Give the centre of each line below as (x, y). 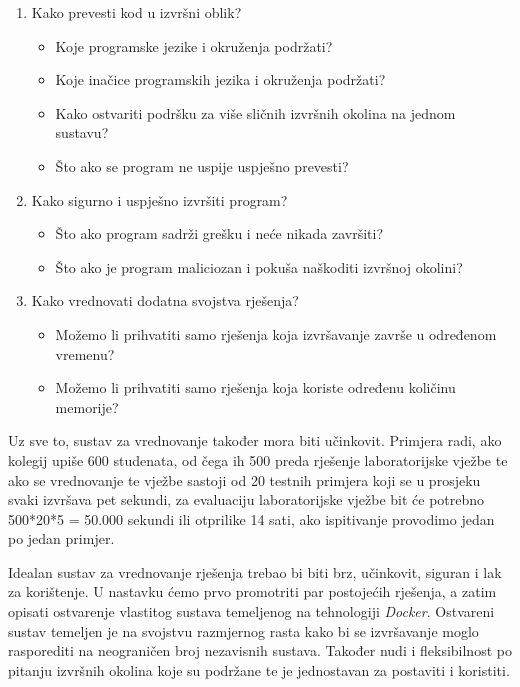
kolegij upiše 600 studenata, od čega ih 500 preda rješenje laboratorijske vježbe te (258, 459)
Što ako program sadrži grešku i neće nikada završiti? (219, 233)
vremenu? (85, 353)
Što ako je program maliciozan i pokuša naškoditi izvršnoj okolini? (259, 266)
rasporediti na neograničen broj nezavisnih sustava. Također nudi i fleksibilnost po (260, 650)
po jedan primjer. (61, 538)
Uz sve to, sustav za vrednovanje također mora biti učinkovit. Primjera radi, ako (255, 440)
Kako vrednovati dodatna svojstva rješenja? (165, 300)
